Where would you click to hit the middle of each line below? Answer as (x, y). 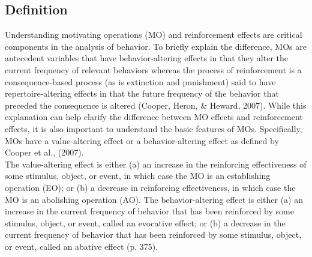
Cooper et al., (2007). (44, 152)
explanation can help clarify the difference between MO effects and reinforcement (154, 117)
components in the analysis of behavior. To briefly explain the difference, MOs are (156, 46)
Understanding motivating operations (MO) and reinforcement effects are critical (154, 35)
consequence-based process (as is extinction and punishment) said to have (140, 81)
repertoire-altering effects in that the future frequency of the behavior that (142, 93)
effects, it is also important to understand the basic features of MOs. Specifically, (154, 128)
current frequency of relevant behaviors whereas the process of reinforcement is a (153, 69)
